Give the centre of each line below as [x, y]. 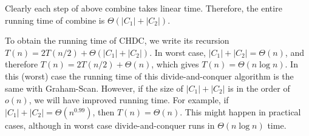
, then [104, 111]
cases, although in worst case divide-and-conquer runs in [110, 125]
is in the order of [259, 88]
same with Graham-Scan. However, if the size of [94, 88]
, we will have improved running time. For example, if [129, 100]
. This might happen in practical [240, 111]
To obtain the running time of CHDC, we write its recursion [117, 40]
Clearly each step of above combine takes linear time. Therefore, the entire [144, 8]
